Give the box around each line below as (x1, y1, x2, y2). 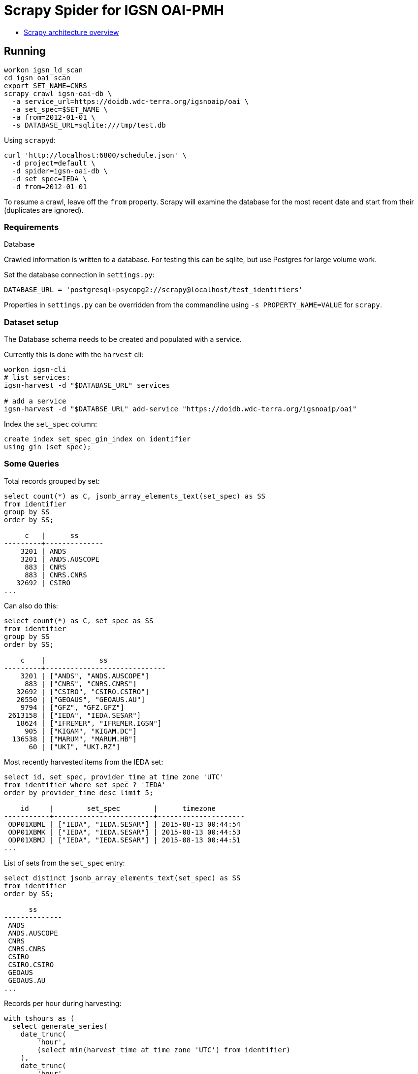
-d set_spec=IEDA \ (12, 174, 87, 183)
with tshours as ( (4, 1014, 75, 1022)
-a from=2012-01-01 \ (12, 113, 96, 121)
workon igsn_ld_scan (4, 66, 83, 74)
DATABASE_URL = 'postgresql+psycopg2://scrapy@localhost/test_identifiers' (4, 286, 303, 294)
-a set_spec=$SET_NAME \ (12, 105, 108, 113)
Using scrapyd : (4, 135, 56, 144)
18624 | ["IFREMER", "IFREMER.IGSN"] (16, 719, 162, 727)
